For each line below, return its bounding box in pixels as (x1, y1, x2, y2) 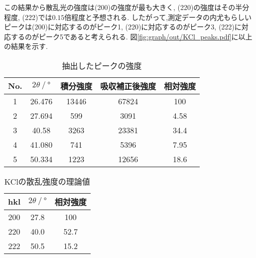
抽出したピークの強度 (62, 59, 142, 71)
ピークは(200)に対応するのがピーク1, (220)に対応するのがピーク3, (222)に (4, 21, 242, 32)
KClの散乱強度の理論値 (4, 175, 90, 187)
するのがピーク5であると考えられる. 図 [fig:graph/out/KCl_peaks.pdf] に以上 (10, 31, 253, 41)
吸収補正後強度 (100, 80, 156, 92)
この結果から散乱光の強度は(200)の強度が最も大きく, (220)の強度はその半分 (4, 2, 250, 12)
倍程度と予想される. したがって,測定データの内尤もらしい (64, 11, 252, 22)
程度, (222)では (4, 11, 52, 22)
